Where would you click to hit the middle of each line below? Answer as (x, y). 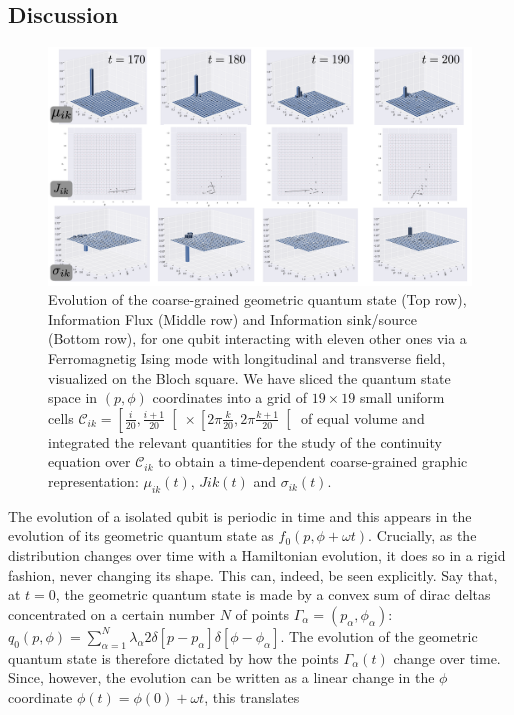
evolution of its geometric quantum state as (141, 535)
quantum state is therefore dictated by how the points (173, 657)
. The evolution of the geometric (379, 635)
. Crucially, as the (422, 535)
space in (73, 397)
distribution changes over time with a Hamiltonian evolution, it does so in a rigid (257, 555)
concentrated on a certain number (112, 613)
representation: (93, 481)
